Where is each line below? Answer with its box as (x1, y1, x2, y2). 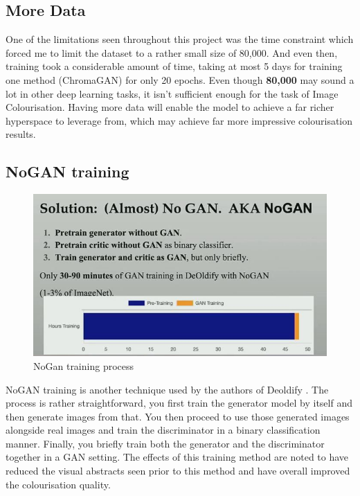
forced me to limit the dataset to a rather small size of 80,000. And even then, (6, 45, 338, 60)
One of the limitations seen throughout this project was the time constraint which (6, 32, 354, 46)
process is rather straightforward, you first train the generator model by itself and (6, 396, 352, 410)
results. (6, 127, 36, 141)
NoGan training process (33, 358, 134, 373)
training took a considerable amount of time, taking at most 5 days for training (6, 59, 343, 73)
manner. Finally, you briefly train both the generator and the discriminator (6, 436, 325, 450)
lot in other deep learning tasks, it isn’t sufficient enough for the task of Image (6, 86, 339, 100)
